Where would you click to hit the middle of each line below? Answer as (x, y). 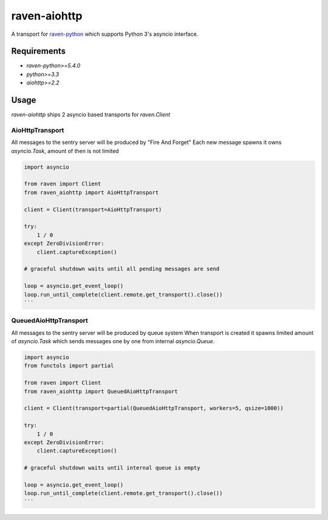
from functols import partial (69, 366)
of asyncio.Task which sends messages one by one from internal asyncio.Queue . (113, 341)
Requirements (39, 51)
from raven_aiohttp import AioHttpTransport (91, 192)
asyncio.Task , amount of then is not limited (65, 151)
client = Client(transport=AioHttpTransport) (93, 209)
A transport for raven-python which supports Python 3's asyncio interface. (105, 34)
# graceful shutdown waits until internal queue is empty (112, 468)
